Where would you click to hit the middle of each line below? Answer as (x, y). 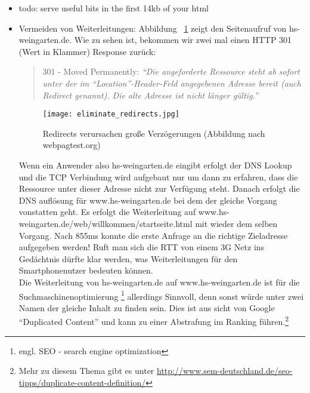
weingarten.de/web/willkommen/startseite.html (106, 223)
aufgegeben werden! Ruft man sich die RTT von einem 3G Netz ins (142, 247)
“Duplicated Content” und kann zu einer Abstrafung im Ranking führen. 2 (154, 321)
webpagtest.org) (72, 145)
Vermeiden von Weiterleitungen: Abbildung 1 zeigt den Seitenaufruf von (153, 28)
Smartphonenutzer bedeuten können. (86, 270)
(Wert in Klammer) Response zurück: (87, 51)
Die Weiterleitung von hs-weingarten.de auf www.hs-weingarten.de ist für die (159, 282)
